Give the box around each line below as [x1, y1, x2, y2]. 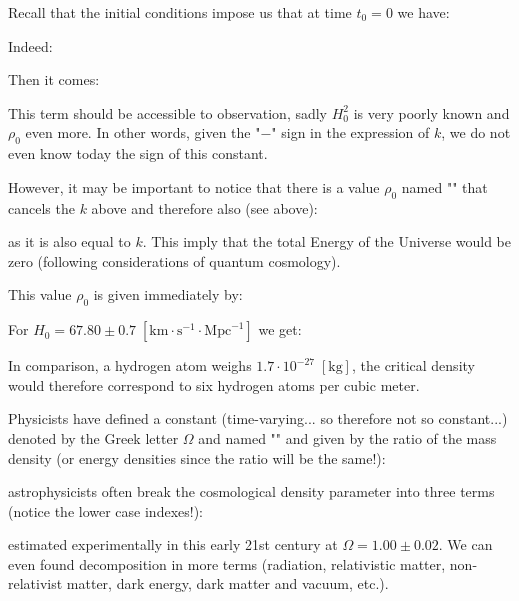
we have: [397, 2, 450, 22]
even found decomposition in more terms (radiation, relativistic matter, [8, 553, 446, 574]
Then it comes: [8, 69, 100, 90]
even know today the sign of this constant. [8, 143, 268, 164]
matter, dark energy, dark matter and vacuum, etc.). [66, 573, 389, 594]
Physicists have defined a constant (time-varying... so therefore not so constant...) [8, 408, 508, 429]
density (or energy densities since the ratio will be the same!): [8, 447, 386, 468]
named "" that [401, 176, 488, 197]
